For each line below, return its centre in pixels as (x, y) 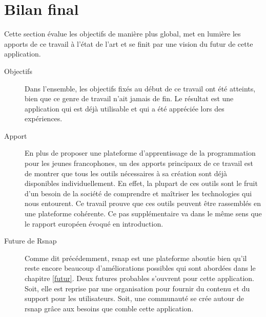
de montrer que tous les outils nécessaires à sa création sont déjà (126, 173)
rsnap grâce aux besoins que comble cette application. (109, 308)
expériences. (44, 118)
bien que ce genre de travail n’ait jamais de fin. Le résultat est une (129, 98)
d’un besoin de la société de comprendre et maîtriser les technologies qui (138, 193)
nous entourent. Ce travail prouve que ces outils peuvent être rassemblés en (143, 203)
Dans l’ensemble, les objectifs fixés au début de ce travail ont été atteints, (140, 88)
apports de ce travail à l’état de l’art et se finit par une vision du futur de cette (129, 43)
